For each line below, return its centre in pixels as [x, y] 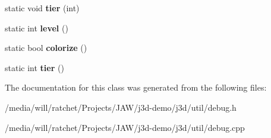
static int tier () [34, 67]
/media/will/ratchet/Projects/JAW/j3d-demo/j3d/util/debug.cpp [125, 127]
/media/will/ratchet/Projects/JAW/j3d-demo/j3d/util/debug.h [121, 107]
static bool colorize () [46, 48]
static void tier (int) [42, 8]
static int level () [37, 28]
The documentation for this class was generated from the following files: [136, 87]
